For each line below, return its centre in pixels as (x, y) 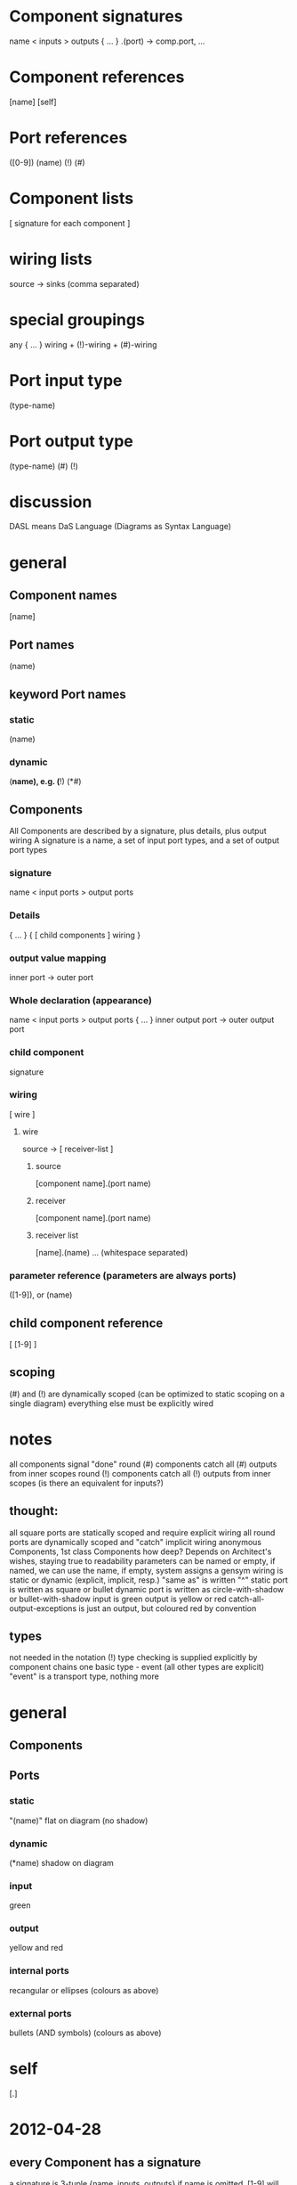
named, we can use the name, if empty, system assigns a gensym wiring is (146, 1570)
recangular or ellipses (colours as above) (84, 1990)
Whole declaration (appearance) (81, 1000)
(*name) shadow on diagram (61, 1862)
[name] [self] (33, 102)
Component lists (72, 199)
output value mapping (58, 958)
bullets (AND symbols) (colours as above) (85, 2033)
